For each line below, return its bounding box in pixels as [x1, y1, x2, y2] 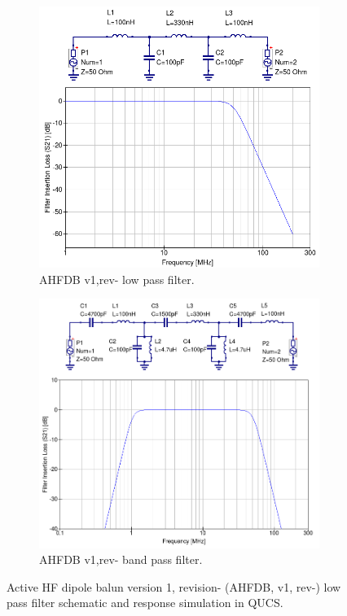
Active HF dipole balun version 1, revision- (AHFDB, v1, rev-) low [7, 578, 341, 595]
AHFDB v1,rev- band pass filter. [39, 551, 203, 568]
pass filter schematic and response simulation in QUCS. [7, 594, 283, 611]
